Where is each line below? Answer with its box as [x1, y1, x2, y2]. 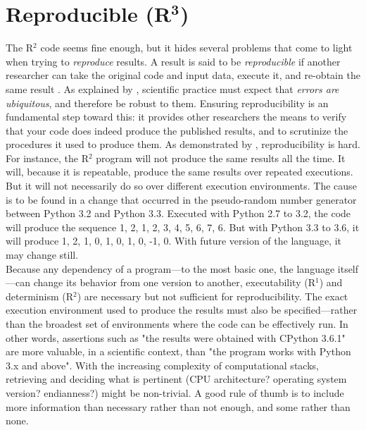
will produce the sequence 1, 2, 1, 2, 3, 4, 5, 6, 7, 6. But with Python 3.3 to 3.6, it [6, 219, 360, 234]
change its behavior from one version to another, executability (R [33, 275, 315, 290]
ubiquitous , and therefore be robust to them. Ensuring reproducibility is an [6, 95, 329, 110]
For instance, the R [6, 150, 89, 165]
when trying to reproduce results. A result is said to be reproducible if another [6, 54, 341, 68]
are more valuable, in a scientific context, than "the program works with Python [6, 344, 351, 359]
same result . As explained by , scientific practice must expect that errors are [6, 81, 339, 96]
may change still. [6, 247, 79, 262]
